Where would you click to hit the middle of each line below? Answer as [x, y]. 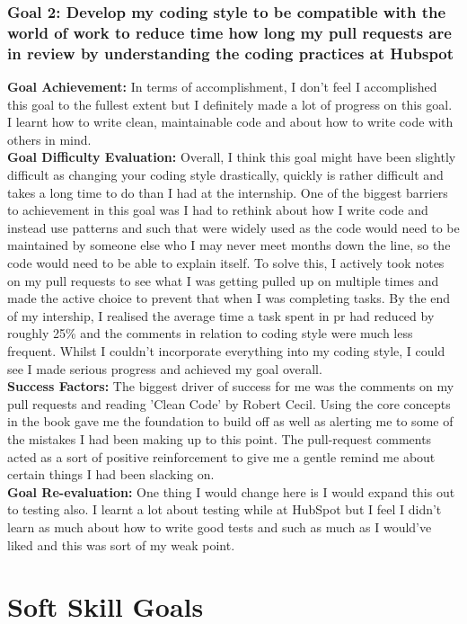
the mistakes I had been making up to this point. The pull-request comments [220, 438]
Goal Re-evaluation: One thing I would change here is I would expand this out [231, 491]
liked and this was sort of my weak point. [121, 544]
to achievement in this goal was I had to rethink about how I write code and [218, 210]
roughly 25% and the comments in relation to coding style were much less [210, 333]
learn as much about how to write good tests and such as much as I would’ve [220, 526]
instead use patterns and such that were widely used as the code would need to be [233, 227]
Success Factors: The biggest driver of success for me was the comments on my [231, 386]
